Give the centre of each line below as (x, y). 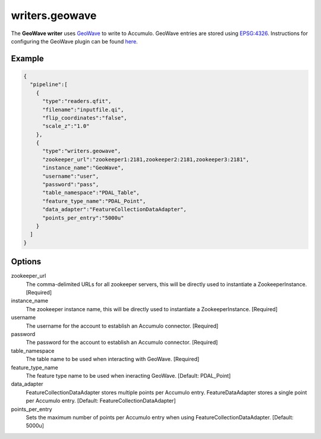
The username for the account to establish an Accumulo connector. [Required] (122, 326)
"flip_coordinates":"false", (85, 118)
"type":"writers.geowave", (82, 151)
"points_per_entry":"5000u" (83, 218)
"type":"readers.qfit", (77, 101)
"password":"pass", (71, 185)
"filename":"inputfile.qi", (83, 109)
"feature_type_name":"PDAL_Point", (94, 201)
